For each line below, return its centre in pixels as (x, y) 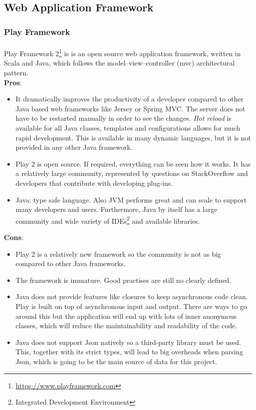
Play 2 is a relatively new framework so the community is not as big (118, 254)
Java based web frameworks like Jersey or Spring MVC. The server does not (130, 108)
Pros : (13, 82)
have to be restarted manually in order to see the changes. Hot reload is (123, 118)
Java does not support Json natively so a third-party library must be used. (128, 342)
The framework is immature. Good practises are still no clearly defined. (123, 280)
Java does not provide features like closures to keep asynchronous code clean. (132, 296)
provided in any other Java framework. (74, 147)
